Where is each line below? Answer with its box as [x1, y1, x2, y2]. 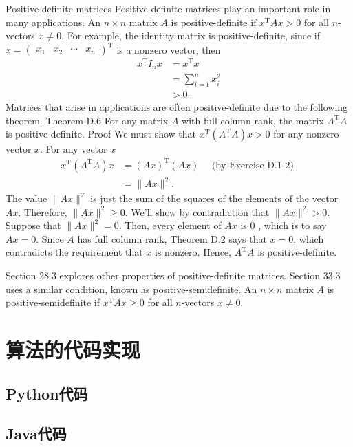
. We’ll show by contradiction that [125, 204, 270, 219]
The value [6, 191, 47, 206]
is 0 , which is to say [240, 218, 327, 232]
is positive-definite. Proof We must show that [6, 127, 197, 141]
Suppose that [6, 218, 61, 232]
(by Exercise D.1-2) [211, 160, 294, 171]
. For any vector [40, 142, 107, 156]
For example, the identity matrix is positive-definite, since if [67, 28, 321, 43]
